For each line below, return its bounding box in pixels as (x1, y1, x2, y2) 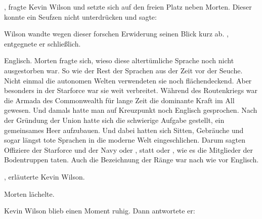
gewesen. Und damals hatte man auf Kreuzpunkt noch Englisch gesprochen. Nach (4, 105, 257, 115)
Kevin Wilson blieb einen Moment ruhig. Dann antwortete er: (4, 205, 195, 216)
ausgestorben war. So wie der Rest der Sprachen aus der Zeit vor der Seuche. (4, 65, 243, 75)
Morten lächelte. (4, 188, 55, 199)
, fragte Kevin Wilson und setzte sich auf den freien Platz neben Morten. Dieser (4, 2, 252, 12)
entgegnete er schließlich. (4, 38, 81, 49)
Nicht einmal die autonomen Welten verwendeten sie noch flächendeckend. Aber (4, 75, 252, 85)
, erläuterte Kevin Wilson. (4, 171, 85, 182)
